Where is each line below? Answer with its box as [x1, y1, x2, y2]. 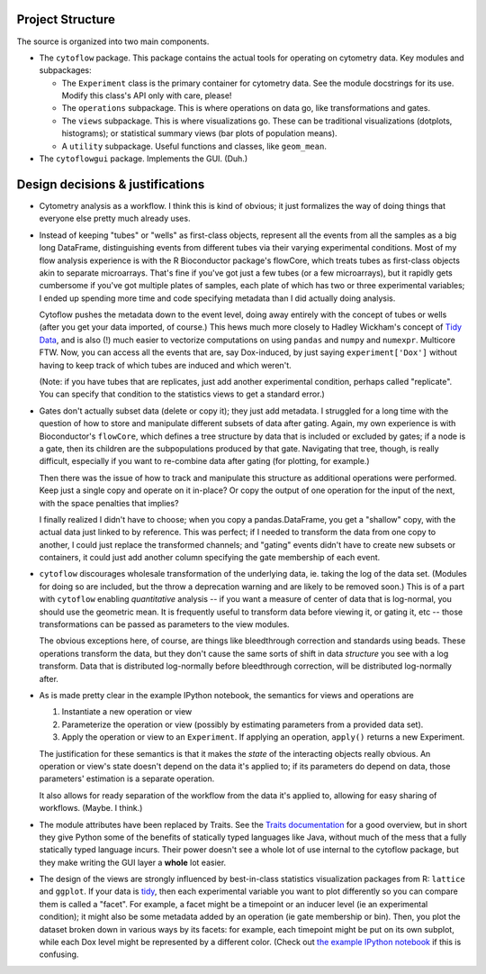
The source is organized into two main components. [16, 36, 210, 47]
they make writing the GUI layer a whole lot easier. [39, 857, 227, 868]
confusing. [39, 949, 79, 960]
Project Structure [16, 12, 116, 27]
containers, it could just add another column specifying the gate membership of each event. [39, 552, 381, 563]
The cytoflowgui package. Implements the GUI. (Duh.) [39, 153, 247, 164]
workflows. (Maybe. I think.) [39, 803, 143, 814]
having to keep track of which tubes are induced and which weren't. [39, 360, 292, 370]
